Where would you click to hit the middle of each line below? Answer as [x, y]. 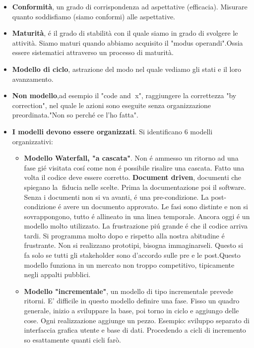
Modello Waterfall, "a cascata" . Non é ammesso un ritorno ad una [131, 158]
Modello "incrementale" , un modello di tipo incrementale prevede [128, 291]
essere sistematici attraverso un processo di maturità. [93, 52]
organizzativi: [32, 141]
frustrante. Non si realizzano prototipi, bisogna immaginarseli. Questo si [133, 245]
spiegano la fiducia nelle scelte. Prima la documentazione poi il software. [135, 187]
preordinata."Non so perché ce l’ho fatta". [75, 115]
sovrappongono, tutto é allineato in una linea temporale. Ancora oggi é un [137, 216]
